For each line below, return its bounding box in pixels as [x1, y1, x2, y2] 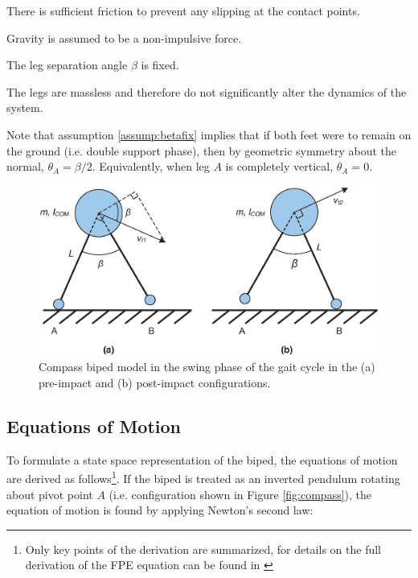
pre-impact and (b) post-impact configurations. [39, 374, 271, 390]
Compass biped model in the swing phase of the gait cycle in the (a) [39, 358, 375, 375]
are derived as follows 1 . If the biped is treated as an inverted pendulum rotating [6, 468, 400, 486]
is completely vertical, [225, 158, 334, 175]
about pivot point [6, 485, 93, 502]
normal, [6, 158, 44, 175]
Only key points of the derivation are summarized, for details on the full [25, 540, 381, 557]
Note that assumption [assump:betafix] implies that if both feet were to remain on [6, 126, 412, 142]
